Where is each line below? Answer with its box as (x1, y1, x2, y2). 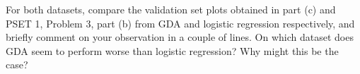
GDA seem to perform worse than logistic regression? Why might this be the (6, 43, 339, 58)
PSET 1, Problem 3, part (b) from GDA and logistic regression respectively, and (6, 16, 355, 30)
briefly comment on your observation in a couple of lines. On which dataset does (6, 30, 354, 44)
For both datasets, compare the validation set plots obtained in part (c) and (6, 2, 336, 16)
